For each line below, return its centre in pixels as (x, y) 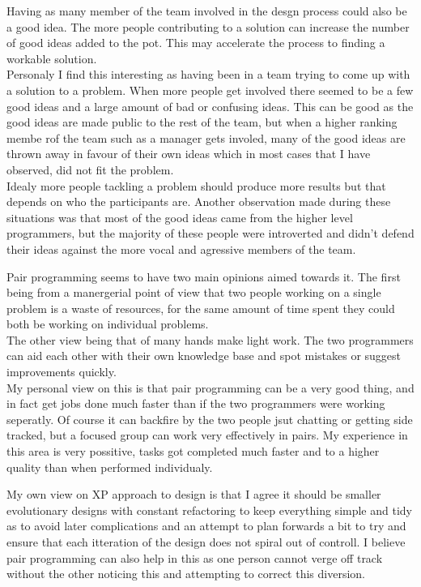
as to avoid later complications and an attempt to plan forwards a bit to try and (206, 526)
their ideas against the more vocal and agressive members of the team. (181, 249)
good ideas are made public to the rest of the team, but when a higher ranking (202, 122)
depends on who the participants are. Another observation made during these (199, 201)
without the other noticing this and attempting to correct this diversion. (186, 574)
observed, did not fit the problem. (90, 169)
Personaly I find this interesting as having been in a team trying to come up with (208, 74)
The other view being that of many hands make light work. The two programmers (210, 339)
